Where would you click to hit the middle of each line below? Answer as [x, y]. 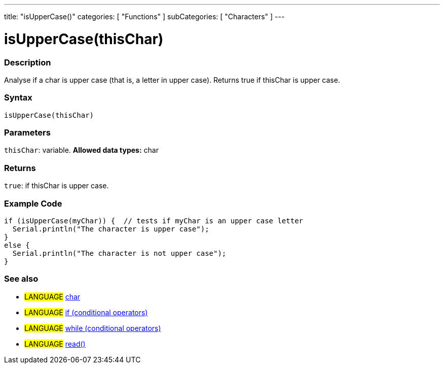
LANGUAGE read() [55, 344]
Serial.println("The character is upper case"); [111, 229]
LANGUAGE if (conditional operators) [86, 312]
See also [21, 279]
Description [28, 62]
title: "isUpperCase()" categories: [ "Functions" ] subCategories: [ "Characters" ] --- [144, 16]
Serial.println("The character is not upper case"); [119, 253]
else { [17, 245]
